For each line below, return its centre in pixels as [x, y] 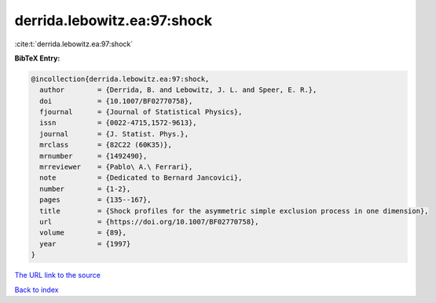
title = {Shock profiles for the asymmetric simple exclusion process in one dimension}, [234, 211]
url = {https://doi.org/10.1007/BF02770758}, [149, 222]
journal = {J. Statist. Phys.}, [114, 134]
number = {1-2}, [85, 189]
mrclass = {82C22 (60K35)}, [106, 145]
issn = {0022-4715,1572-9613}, [118, 123]
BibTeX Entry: [37, 58]
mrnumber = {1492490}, [93, 156]
